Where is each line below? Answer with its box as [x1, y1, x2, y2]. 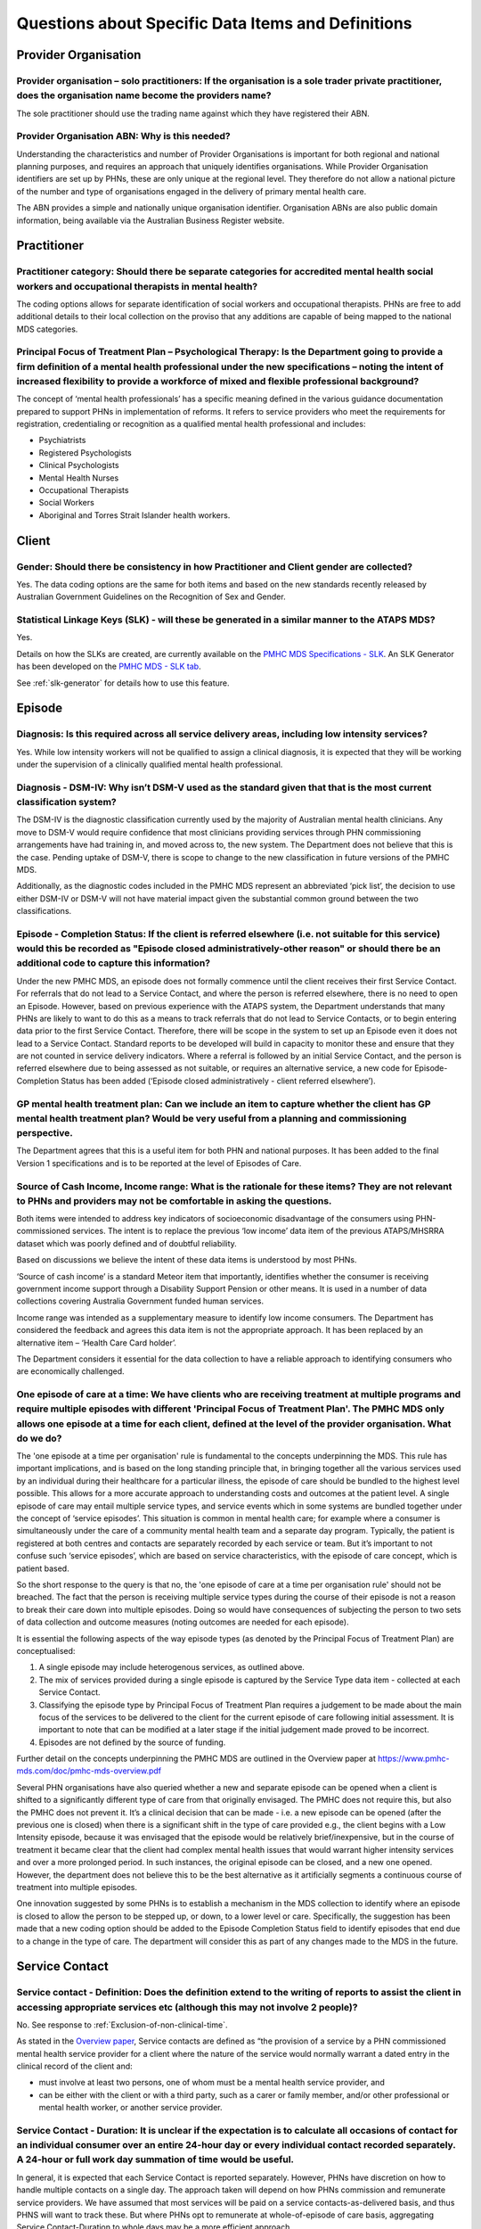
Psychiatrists [38, 435, 86, 446]
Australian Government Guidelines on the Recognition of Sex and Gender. [16, 591, 286, 602]
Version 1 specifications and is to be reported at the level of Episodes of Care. [16, 1157, 302, 1168]
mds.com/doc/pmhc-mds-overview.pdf [16, 1765, 162, 1776]
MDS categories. [16, 324, 78, 334]
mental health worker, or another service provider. [38, 2102, 223, 2113]
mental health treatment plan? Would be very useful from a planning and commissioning [16, 1112, 407, 1124]
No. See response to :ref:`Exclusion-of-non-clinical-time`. [16, 2019, 228, 2030]
